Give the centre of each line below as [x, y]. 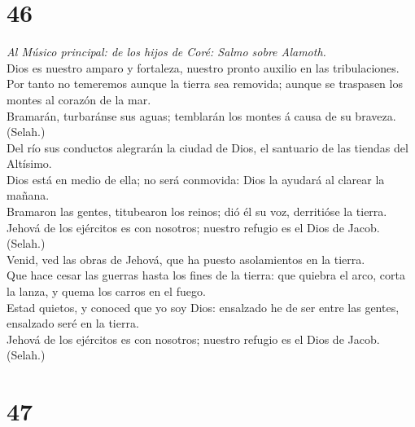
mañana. [28, 195]
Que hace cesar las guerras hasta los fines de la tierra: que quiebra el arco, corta [206, 275]
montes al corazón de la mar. [79, 99]
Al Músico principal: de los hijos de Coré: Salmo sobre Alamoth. [166, 52]
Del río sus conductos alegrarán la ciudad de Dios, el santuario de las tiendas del [207, 147]
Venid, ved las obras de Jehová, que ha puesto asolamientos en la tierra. [186, 259]
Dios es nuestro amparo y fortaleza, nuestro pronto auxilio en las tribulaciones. [203, 67]
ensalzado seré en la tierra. [73, 323]
